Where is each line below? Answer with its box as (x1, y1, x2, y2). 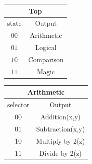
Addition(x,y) (40, 112, 81, 121)
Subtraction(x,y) (36, 123, 85, 133)
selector (7, 99, 29, 110)
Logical (35, 42, 57, 52)
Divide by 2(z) (39, 148, 82, 158)
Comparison (28, 54, 64, 64)
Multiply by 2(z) (36, 135, 85, 146)
